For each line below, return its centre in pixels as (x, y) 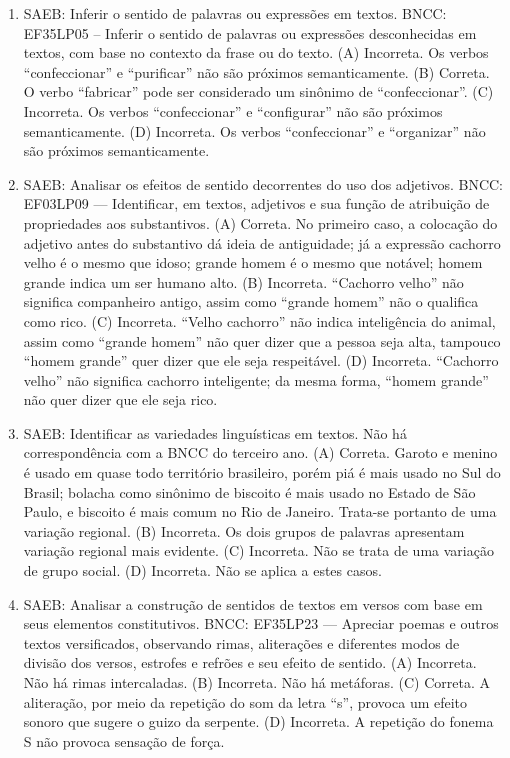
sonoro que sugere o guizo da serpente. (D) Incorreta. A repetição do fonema (258, 721)
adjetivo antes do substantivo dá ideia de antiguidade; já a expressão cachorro (262, 242)
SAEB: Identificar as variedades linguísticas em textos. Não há (215, 432)
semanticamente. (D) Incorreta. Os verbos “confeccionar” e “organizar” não (254, 130)
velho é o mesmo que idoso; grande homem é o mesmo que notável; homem (253, 262)
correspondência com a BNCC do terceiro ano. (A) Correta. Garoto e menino (260, 452)
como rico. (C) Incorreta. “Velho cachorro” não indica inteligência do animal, (259, 320)
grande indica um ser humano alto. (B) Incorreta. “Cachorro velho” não (243, 281)
